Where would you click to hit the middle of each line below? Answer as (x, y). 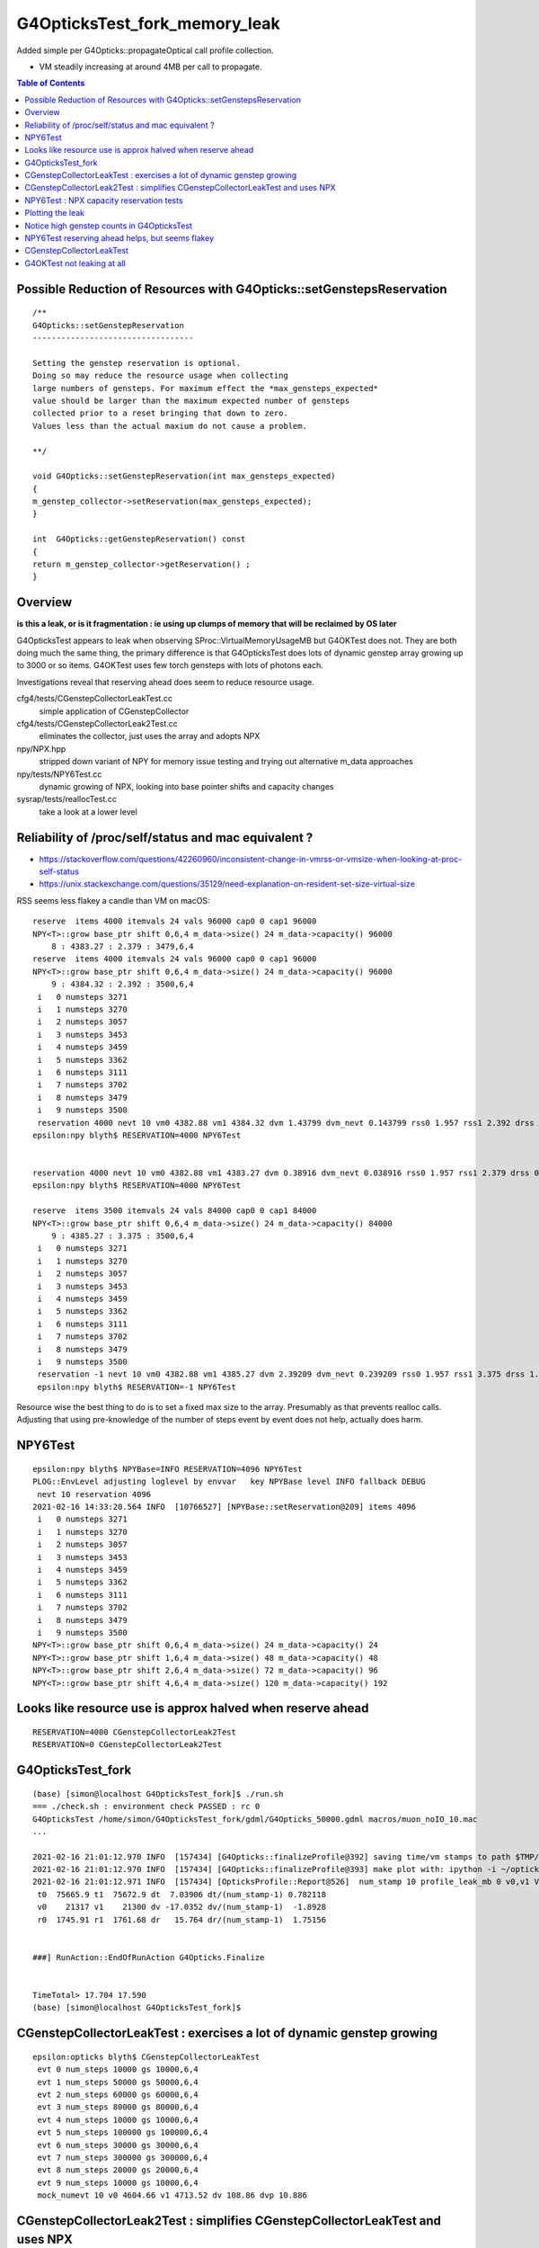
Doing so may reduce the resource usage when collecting (161, 376)
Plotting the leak (55, 213)
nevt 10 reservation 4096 (94, 1494)
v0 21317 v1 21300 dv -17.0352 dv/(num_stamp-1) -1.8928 (182, 1907)
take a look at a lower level (88, 812)
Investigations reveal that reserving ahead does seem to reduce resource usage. (165, 682)
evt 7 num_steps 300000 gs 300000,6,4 (123, 2157)
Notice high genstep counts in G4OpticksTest (109, 226)
